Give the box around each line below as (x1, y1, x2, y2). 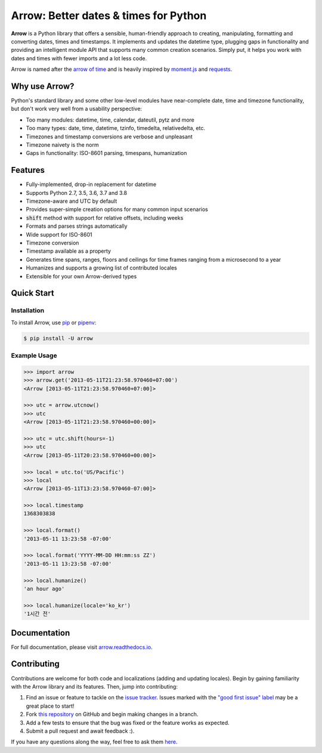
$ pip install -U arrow (23, 334, 94, 342)
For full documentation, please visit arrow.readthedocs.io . (11, 643, 153, 650)
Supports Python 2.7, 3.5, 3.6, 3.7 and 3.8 (26, 189, 128, 196)
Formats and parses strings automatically (26, 222, 128, 230)
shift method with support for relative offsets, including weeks (26, 214, 184, 221)
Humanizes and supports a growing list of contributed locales (26, 264, 177, 271)
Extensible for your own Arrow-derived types (26, 272, 137, 280)
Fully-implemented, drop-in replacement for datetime (26, 181, 157, 188)
